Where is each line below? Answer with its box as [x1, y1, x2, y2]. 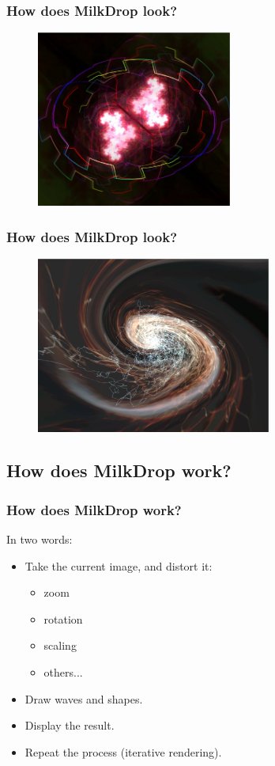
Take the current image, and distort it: [24, 557, 213, 574]
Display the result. [24, 717, 115, 734]
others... [43, 664, 83, 680]
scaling [43, 637, 77, 654]
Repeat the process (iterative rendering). [24, 743, 222, 760]
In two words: [6, 531, 73, 548]
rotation [43, 610, 83, 627]
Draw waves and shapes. [24, 690, 143, 707]
